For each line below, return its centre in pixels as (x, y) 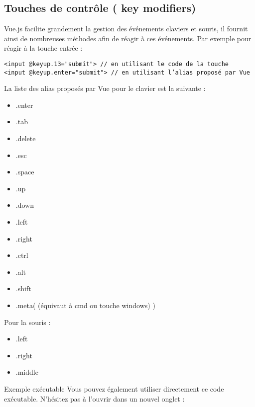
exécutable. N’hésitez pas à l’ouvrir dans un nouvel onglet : (94, 398)
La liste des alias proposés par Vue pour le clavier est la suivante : (105, 88)
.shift (23, 288)
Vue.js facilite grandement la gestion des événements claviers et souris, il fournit (126, 29)
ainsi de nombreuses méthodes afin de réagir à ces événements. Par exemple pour (128, 38)
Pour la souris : (27, 322)
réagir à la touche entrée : (43, 48)
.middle (27, 372)
